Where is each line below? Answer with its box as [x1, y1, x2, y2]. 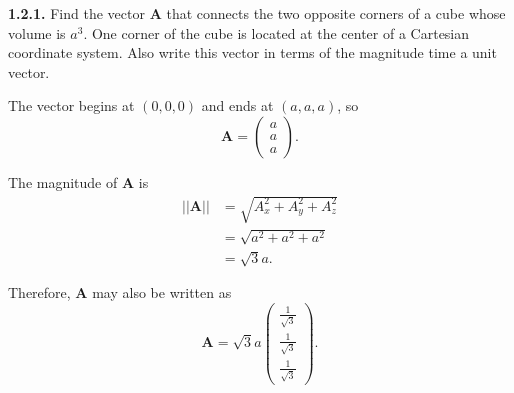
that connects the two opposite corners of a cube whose [166, 3, 506, 23]
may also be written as [92, 282, 232, 303]
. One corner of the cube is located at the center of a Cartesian [83, 22, 470, 43]
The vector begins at [8, 95, 135, 116]
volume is [8, 22, 66, 43]
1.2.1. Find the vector [8, 3, 145, 23]
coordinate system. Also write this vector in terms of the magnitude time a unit [8, 42, 497, 63]
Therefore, [8, 282, 71, 303]
